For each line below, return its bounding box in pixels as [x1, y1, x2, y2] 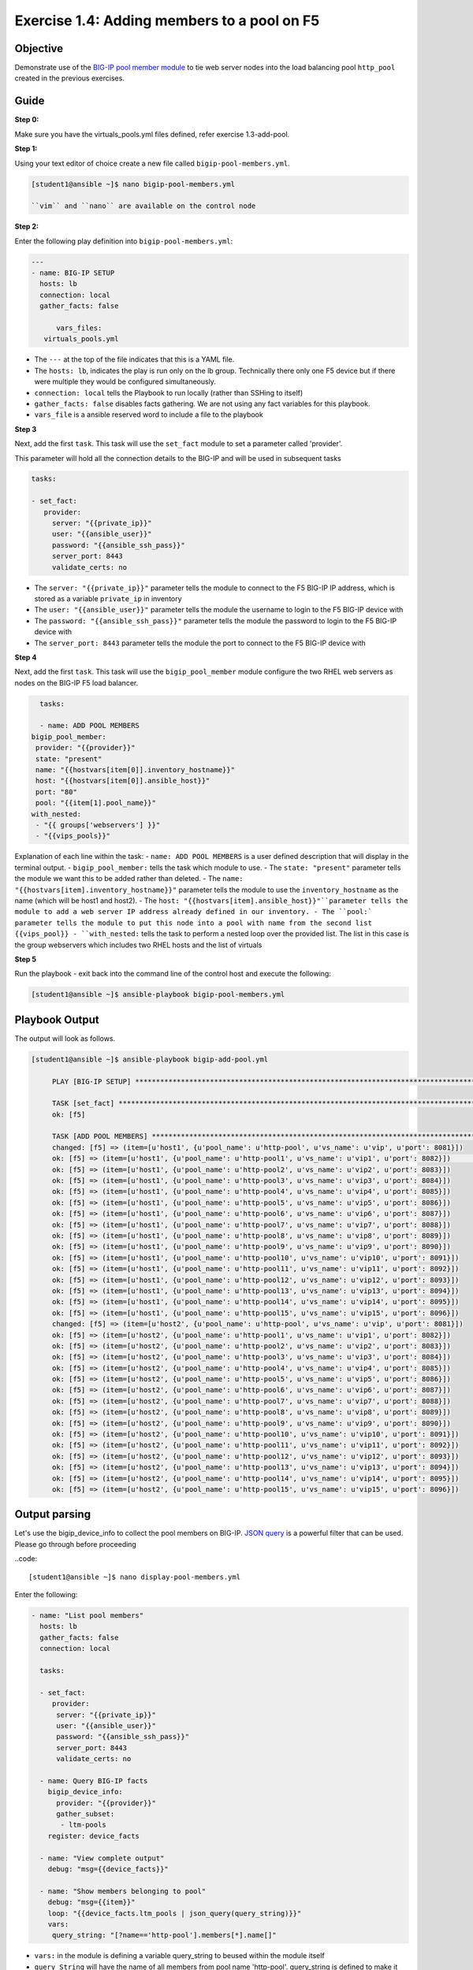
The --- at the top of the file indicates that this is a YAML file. [34, 355, 235, 364]
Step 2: [14, 221, 39, 232]
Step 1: [14, 144, 38, 154]
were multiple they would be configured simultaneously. [34, 377, 217, 386]
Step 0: [14, 115, 39, 125]
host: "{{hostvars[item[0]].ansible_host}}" [35, 776, 210, 786]
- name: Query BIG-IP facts [39, 1776, 148, 1785]
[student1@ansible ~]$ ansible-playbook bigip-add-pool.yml [31, 1054, 269, 1064]
